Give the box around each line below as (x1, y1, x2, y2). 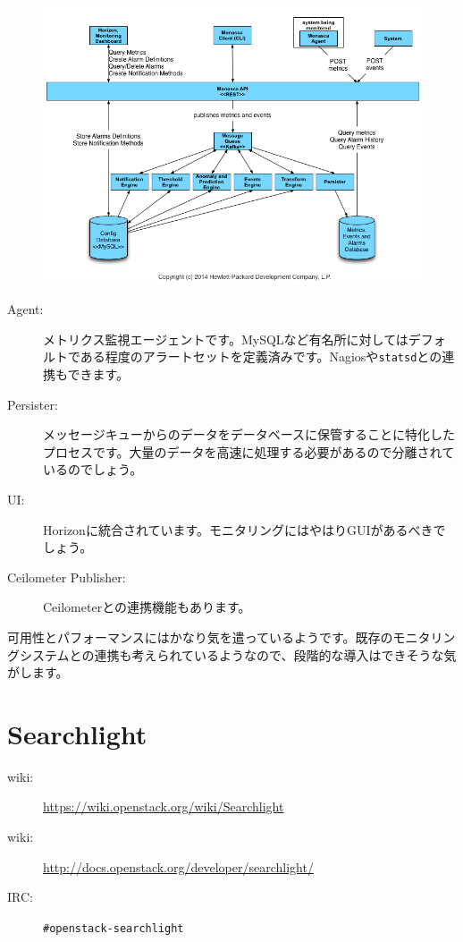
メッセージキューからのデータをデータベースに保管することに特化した (43, 425, 456, 444)
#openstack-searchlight (43, 921, 184, 935)
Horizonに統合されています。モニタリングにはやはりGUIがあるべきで (43, 520, 446, 539)
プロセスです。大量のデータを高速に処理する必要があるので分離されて (43, 442, 455, 461)
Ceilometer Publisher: (7, 567, 126, 586)
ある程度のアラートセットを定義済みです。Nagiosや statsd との (80, 347, 442, 366)
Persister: (7, 395, 58, 413)
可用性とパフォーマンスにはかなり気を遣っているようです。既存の (7, 627, 393, 646)
